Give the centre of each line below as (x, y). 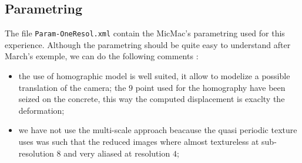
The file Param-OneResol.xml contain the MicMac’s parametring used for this (145, 33)
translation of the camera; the (72, 87)
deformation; (41, 110)
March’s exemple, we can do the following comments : (102, 56)
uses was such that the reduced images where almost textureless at (139, 142)
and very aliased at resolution (117, 153)
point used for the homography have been (210, 87)
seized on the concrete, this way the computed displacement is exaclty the (152, 99)
